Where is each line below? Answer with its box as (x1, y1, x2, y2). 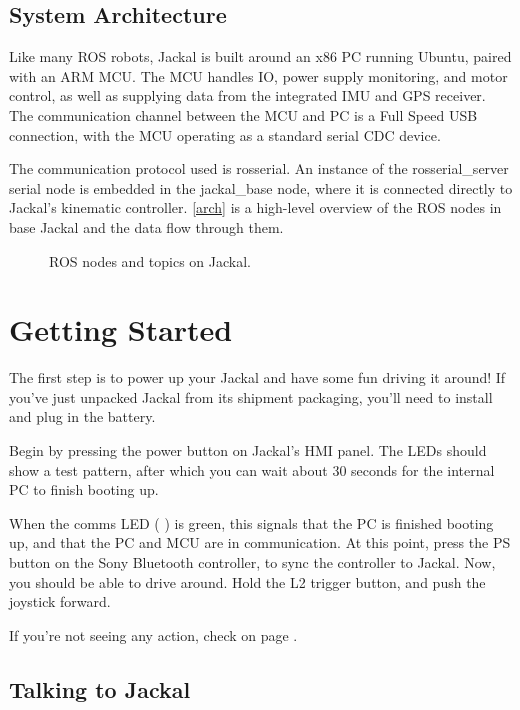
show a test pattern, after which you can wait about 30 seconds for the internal (9, 459, 495, 480)
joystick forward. (9, 591, 111, 612)
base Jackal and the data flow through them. (9, 216, 284, 237)
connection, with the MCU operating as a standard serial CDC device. (9, 124, 441, 145)
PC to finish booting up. (9, 479, 159, 500)
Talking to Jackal (9, 673, 191, 704)
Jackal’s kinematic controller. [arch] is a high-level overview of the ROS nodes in (9, 197, 502, 218)
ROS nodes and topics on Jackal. (49, 250, 251, 271)
